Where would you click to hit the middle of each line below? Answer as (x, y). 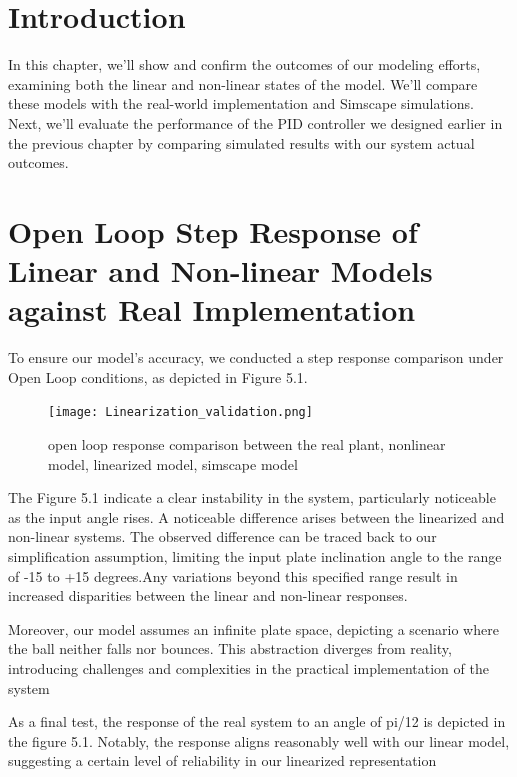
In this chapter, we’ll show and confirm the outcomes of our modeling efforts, (244, 64)
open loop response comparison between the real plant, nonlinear (247, 444)
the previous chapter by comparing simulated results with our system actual (241, 142)
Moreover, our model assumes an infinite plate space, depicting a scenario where (253, 628)
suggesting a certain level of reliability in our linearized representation (222, 760)
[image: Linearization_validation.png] (180, 412)
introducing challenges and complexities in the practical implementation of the (248, 667)
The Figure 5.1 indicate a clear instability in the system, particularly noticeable (252, 497)
